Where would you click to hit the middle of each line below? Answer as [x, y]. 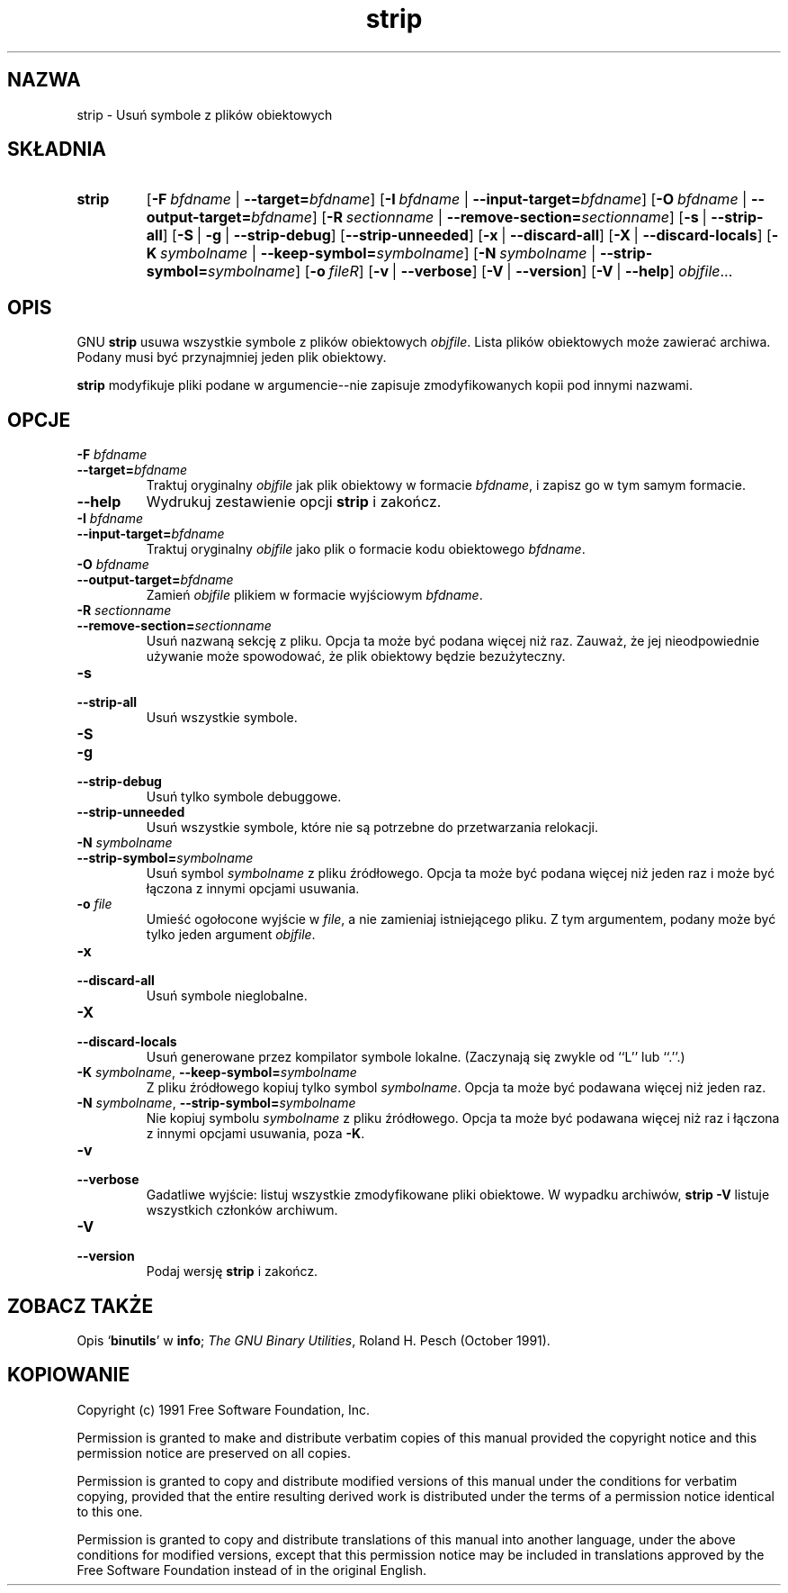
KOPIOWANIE [69, 1375]
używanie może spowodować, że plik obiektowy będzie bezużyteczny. [356, 656]
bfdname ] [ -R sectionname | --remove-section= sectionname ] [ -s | [479, 217]
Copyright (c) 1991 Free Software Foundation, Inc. [224, 1409]
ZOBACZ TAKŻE [81, 1306]
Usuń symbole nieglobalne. [227, 996]
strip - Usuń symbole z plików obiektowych [205, 114]
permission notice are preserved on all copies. [214, 1453]
